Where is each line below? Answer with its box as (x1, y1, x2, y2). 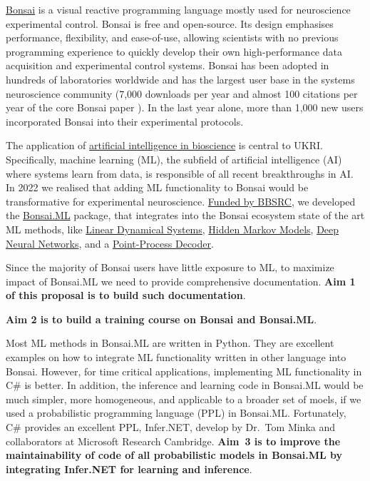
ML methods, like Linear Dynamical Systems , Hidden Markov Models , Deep (6, 221, 339, 236)
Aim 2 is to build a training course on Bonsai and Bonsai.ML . (6, 311, 317, 326)
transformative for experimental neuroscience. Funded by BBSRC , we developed (6, 193, 356, 208)
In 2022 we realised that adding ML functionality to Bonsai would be (6, 180, 309, 195)
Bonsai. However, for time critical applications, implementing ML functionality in (6, 363, 362, 378)
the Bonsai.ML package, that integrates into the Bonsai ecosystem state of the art (6, 208, 365, 223)
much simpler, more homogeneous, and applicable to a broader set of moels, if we (6, 391, 361, 406)
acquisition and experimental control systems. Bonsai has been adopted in (6, 58, 329, 73)
